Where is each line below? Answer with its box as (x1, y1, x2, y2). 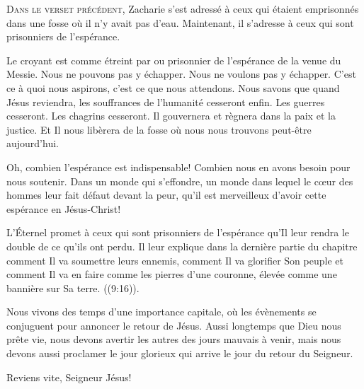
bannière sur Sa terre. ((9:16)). (6, 280, 140, 295)
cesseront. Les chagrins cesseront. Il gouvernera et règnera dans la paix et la (6, 108, 336, 123)
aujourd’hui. (6, 136, 59, 151)
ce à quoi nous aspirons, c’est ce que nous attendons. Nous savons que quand (6, 80, 340, 95)
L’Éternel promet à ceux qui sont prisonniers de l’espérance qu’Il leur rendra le (6, 225, 350, 240)
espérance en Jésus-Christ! (6, 201, 121, 216)
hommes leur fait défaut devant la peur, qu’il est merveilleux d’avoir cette (6, 187, 326, 202)
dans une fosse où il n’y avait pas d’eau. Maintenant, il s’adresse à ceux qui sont (6, 15, 354, 30)
